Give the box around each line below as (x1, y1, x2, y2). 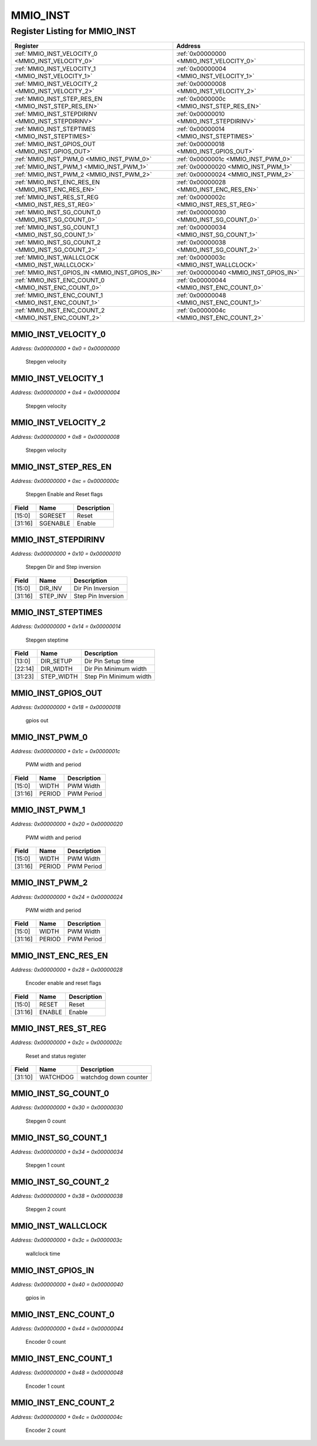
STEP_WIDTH (40, 673, 78, 681)
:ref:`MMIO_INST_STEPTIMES (14, 125, 96, 133)
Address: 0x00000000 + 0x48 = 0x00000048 (11, 1369, 123, 1376)
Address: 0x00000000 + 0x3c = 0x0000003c (11, 1237, 123, 1244)
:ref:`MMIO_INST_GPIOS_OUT (14, 140, 96, 148)
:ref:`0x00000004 (176, 65, 227, 73)
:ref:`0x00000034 (176, 223, 227, 232)
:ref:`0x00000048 (176, 291, 227, 300)
